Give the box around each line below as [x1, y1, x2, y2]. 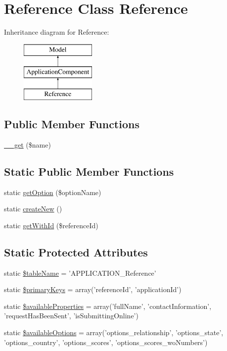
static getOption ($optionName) [4, 187, 101, 197]
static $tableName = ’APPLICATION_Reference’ [4, 267, 156, 278]
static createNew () [4, 203, 62, 214]
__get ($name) [4, 139, 51, 150]
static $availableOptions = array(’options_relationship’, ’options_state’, [4, 327, 224, 338]
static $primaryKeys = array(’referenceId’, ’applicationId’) [4, 284, 182, 295]
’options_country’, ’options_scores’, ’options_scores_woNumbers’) [4, 337, 208, 347]
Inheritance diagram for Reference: [4, 27, 109, 37]
